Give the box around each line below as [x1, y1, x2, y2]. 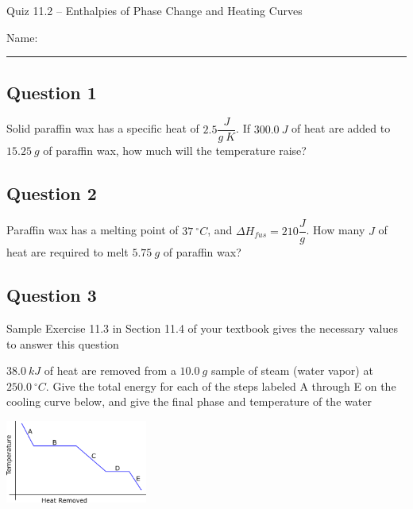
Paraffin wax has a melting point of [6, 222, 179, 238]
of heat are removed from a [44, 362, 176, 379]
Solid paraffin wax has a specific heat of [6, 120, 199, 137]
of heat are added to [291, 120, 391, 137]
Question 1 [6, 79, 97, 104]
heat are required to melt [6, 244, 129, 260]
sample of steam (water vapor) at [210, 362, 373, 379]
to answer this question [6, 335, 119, 352]
